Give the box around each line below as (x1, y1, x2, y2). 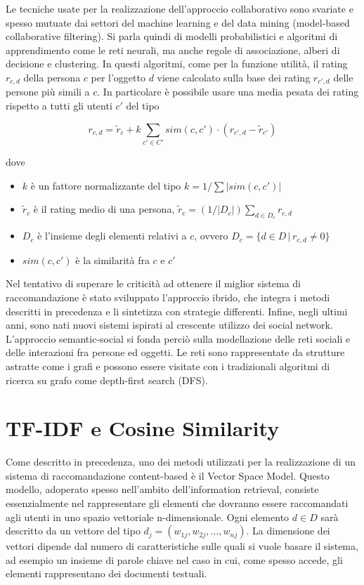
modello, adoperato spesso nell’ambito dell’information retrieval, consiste (6, 482, 319, 497)
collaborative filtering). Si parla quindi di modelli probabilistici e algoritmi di (6, 29, 338, 44)
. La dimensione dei (246, 523, 330, 538)
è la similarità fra (75, 252, 150, 267)
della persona (23, 70, 81, 84)
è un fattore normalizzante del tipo (30, 178, 181, 192)
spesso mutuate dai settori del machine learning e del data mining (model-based (6, 15, 350, 29)
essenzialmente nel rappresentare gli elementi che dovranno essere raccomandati (6, 496, 349, 511)
